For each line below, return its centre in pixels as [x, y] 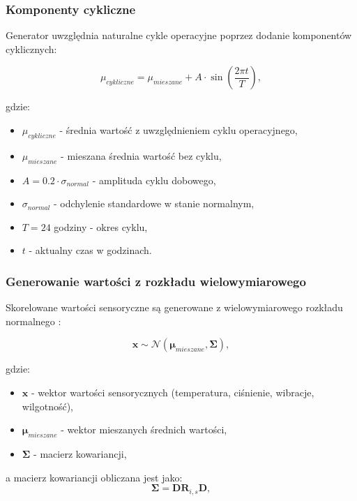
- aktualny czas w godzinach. [90, 250]
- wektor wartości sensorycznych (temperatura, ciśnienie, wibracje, [173, 392]
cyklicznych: [31, 48]
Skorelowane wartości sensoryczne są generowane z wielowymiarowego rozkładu [174, 307]
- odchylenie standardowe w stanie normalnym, [154, 203]
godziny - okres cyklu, [101, 226]
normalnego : [33, 321]
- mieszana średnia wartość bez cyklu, [141, 155]
